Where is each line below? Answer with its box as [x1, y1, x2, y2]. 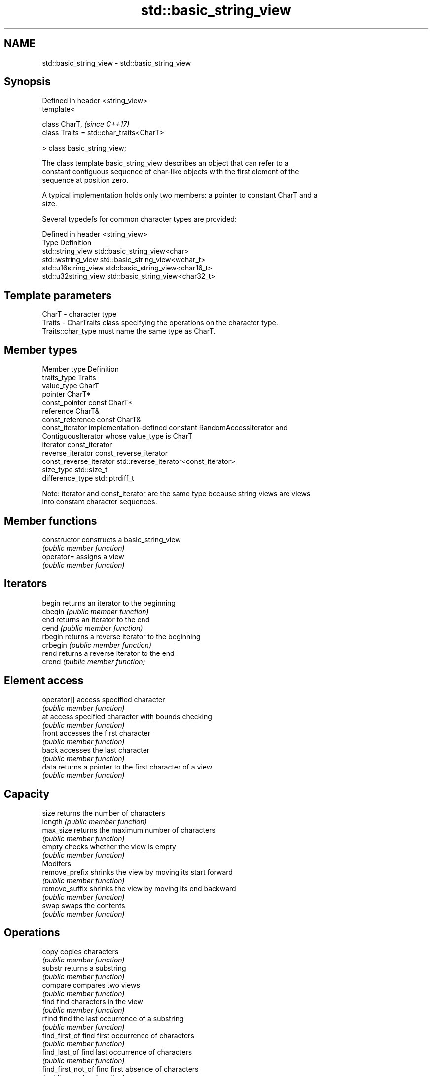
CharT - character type [42, 310, 117, 319]
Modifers [42, 859, 71, 868]
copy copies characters [42, 947, 119, 956]
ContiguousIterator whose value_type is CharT [42, 432, 193, 441]
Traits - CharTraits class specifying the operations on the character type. [42, 318, 278, 327]
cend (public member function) [42, 623, 143, 632]
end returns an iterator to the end [42, 615, 150, 624]
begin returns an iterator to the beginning [42, 598, 176, 607]
